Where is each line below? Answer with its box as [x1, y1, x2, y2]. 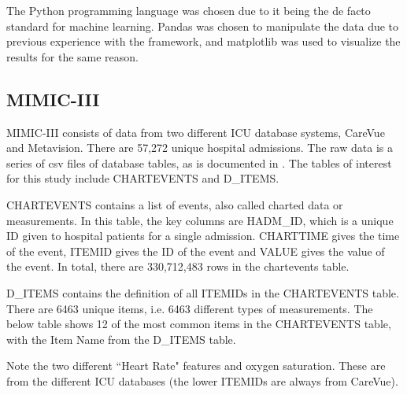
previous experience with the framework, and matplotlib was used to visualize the [6, 33, 401, 50]
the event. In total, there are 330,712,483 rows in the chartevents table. [6, 258, 350, 275]
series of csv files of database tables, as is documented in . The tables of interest [6, 154, 392, 171]
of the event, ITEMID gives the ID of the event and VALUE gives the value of [6, 242, 385, 259]
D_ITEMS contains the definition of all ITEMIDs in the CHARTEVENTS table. [6, 284, 399, 301]
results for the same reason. [6, 48, 139, 65]
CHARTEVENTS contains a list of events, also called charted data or [6, 196, 343, 212]
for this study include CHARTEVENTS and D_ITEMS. [6, 170, 279, 186]
